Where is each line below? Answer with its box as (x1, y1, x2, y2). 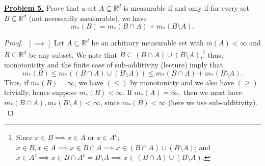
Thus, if (4, 77, 29, 87)
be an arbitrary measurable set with (91, 37, 204, 48)
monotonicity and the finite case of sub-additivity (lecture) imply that (4, 59, 223, 70)
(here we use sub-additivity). (168, 97, 258, 107)
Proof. (4, 37, 23, 48)
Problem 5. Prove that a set (4, 3, 97, 13)
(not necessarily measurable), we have (29, 12, 147, 23)
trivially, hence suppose (4, 87, 77, 98)
